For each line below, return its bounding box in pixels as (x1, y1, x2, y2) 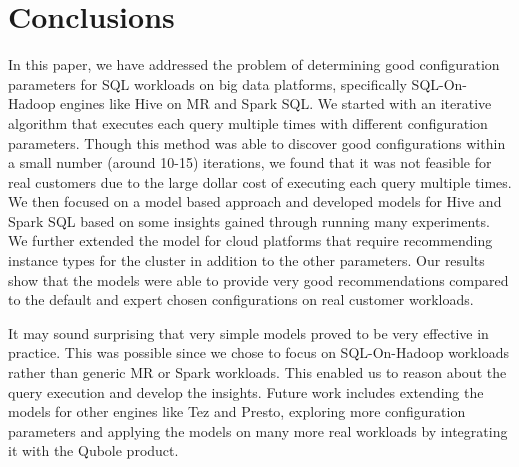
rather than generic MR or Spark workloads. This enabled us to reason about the (8, 362, 507, 383)
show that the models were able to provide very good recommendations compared (8, 269, 509, 290)
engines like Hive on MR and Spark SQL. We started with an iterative (60, 93, 492, 114)
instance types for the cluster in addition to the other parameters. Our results (8, 250, 485, 271)
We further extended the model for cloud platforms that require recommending (8, 230, 493, 251)
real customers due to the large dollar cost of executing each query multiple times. (8, 171, 512, 192)
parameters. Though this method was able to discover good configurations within (8, 132, 506, 153)
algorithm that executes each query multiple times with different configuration (8, 112, 488, 133)
